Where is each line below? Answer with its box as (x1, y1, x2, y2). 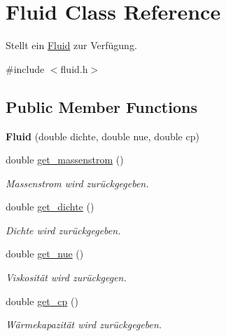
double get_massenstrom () (6, 152, 124, 167)
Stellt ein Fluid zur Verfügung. (6, 38, 137, 53)
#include (6, 61, 45, 76)
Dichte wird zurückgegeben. (6, 222, 121, 237)
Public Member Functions (6, 95, 197, 117)
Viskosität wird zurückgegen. (6, 270, 127, 285)
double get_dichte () (6, 199, 94, 214)
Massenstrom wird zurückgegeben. (6, 175, 149, 190)
